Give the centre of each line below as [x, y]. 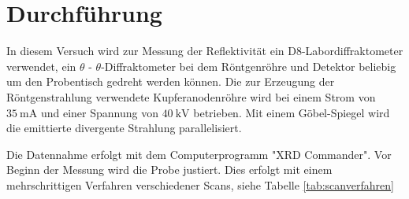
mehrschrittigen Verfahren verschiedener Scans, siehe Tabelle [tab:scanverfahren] [200, 184]
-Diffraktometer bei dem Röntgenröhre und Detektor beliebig [249, 66]
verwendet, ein [41, 66]
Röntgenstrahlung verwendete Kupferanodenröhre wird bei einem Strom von [191, 96]
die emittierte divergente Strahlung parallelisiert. [124, 128]
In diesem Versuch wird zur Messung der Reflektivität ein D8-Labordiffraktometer [205, 51]
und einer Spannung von [99, 112]
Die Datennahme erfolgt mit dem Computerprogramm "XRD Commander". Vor [199, 154]
